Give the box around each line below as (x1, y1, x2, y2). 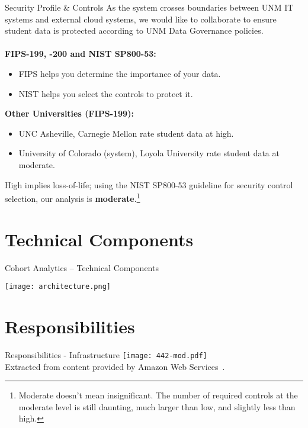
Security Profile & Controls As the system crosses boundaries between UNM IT (5, 1, 294, 13)
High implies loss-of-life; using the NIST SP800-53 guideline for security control (5, 178, 293, 191)
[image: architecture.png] (5, 282, 111, 291)
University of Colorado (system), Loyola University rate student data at (18, 147, 280, 159)
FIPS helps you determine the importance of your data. (18, 67, 221, 79)
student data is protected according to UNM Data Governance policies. (5, 24, 264, 37)
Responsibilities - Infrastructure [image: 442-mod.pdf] (5, 348, 207, 361)
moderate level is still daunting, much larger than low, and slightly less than (18, 400, 296, 413)
